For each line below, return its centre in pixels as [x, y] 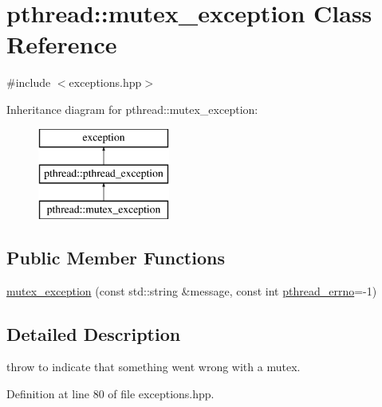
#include [29, 82]
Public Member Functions [116, 257]
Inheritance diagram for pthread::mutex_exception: [132, 109]
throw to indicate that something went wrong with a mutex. [154, 367]
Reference [62, 44]
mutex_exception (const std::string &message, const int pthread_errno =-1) [192, 290]
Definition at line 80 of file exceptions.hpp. [110, 394]
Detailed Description [94, 333]
